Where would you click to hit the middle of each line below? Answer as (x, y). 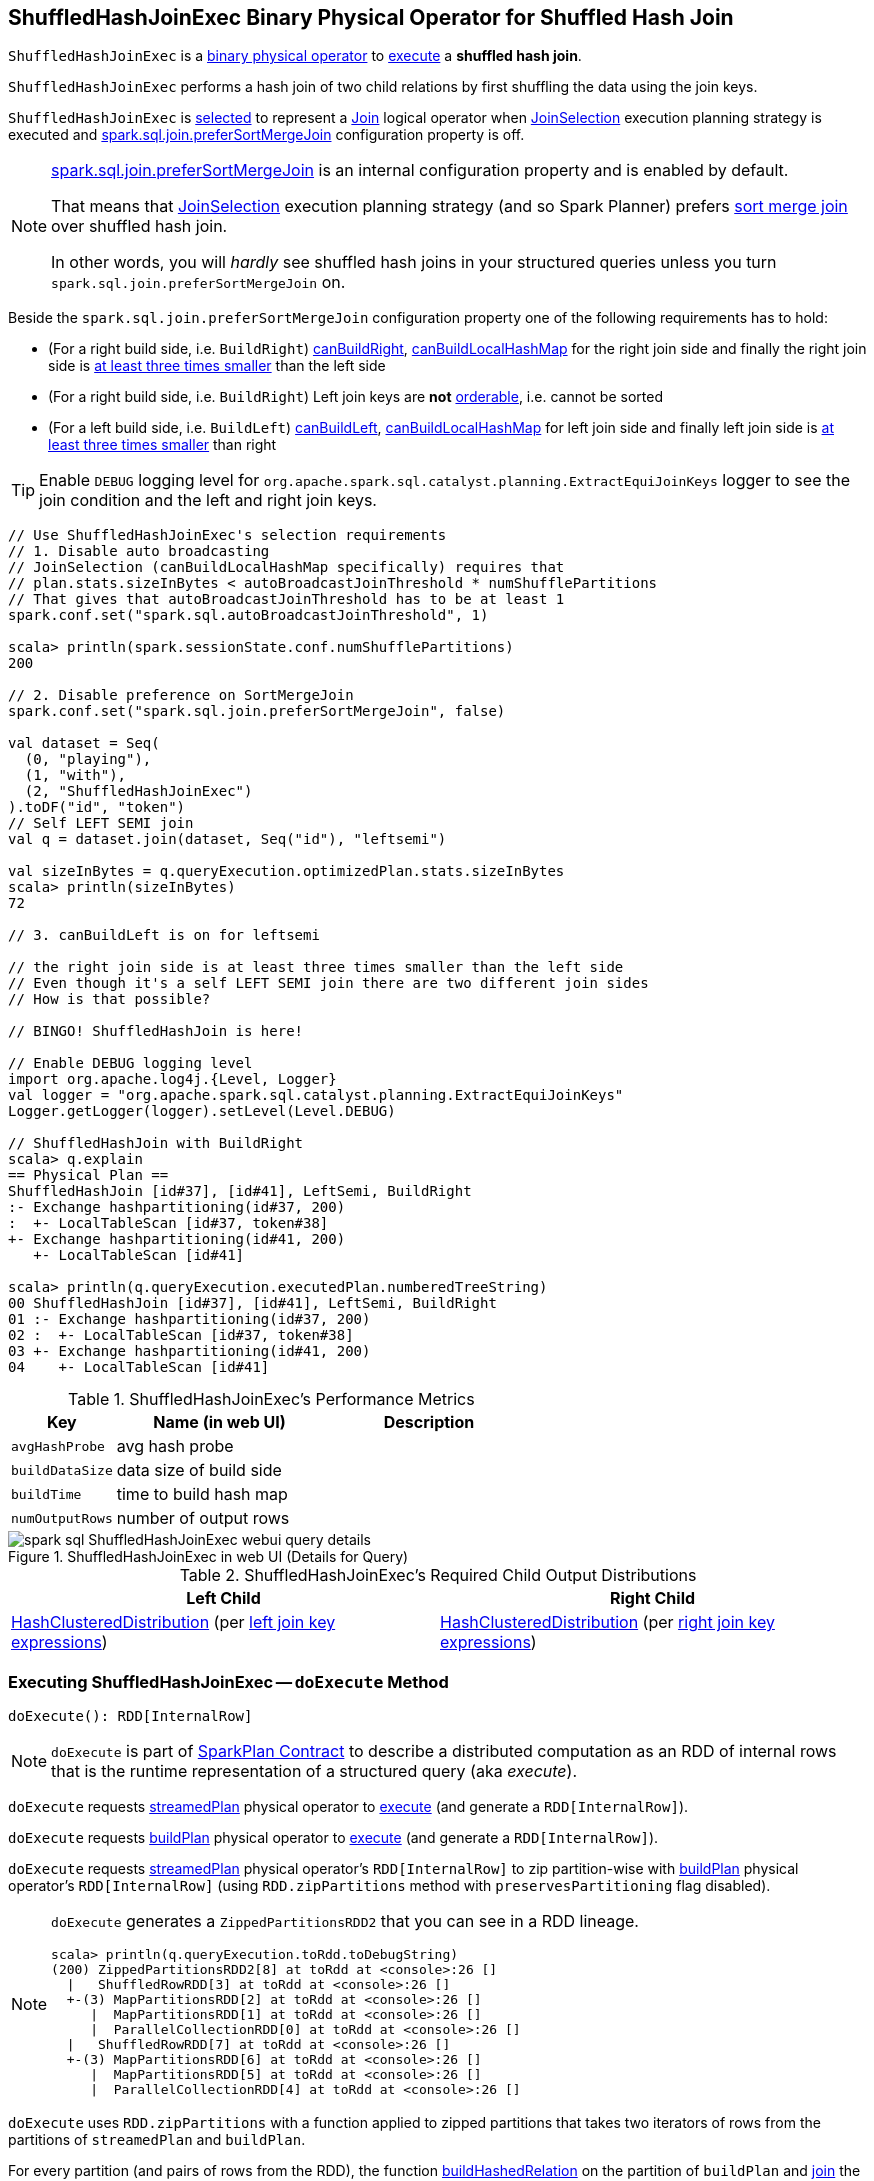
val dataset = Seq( (84, 743)
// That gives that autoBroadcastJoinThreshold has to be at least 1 (286, 599)
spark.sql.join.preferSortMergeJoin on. (198, 282)
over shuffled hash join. (139, 226)
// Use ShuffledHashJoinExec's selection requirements (227, 535)
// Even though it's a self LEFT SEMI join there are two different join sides (328, 983)
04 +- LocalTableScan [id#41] (139, 1367)
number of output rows (203, 1518)
